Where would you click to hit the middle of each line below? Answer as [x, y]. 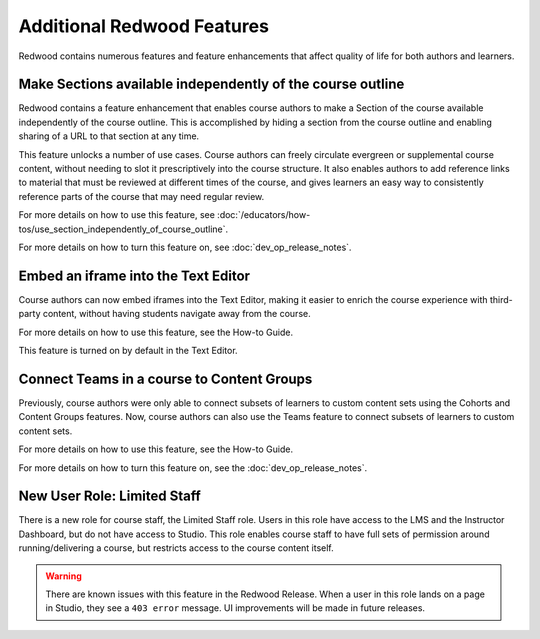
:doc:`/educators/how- [263, 215]
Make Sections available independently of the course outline [211, 84]
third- [502, 299]
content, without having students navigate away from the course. [176, 314]
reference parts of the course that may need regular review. [141, 196]
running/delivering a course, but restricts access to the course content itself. [176, 548]
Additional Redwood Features [144, 26]
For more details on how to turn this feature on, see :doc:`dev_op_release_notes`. [185, 247]
